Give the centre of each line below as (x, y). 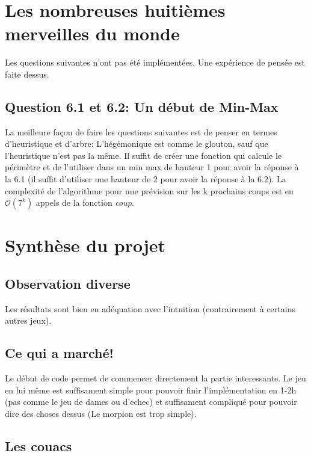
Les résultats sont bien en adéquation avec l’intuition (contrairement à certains (150, 308)
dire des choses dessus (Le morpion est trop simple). (101, 414)
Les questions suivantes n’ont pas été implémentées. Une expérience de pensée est (155, 62)
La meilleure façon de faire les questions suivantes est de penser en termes (141, 131)
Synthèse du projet (85, 245)
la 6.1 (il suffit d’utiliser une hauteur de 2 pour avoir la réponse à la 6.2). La (146, 179)
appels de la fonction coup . (85, 202)
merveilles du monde (92, 33)
